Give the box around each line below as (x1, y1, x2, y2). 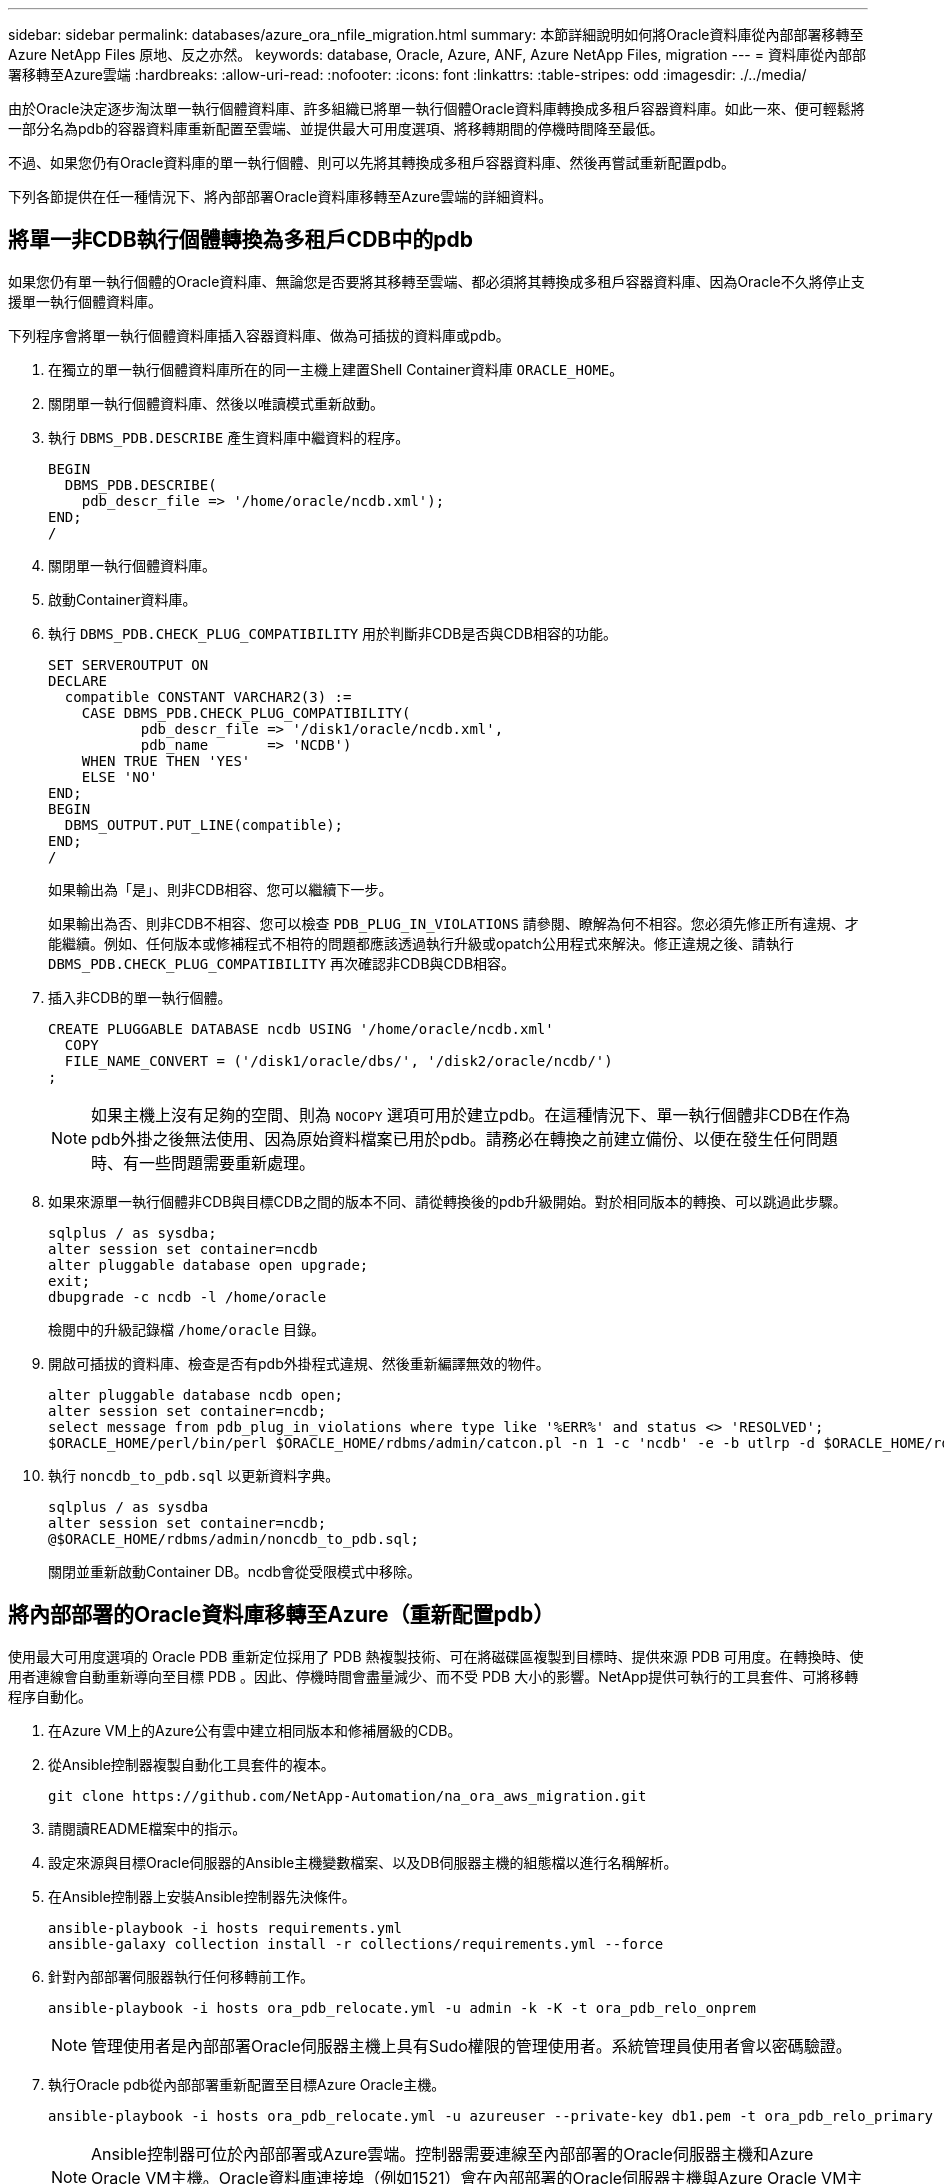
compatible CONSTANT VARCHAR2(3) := (64, 688, 352, 705)
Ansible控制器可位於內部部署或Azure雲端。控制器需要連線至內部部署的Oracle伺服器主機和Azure (91, 2143, 814, 2164)
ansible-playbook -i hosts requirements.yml (48, 1919, 403, 1936)
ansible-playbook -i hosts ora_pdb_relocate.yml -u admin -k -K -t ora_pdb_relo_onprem (48, 1999, 757, 2016)
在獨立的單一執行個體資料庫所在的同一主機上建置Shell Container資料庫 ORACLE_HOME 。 (48, 360, 624, 378)
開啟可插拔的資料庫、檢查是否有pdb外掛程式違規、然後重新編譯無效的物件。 (48, 1354, 550, 1372)
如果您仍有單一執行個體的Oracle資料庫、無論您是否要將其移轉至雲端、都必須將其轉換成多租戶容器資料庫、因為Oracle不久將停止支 (8, 272, 865, 290)
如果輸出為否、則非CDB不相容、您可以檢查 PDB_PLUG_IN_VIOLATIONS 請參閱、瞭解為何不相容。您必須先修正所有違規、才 (48, 914, 859, 932)
